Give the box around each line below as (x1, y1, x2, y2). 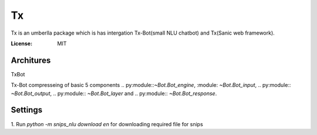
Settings (11, 105, 43, 115)
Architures (11, 55, 51, 65)
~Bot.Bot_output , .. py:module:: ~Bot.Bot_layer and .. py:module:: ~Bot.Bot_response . (11, 90, 217, 97)
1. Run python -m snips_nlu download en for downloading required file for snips (11, 120, 204, 127)
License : (11, 40, 32, 47)
